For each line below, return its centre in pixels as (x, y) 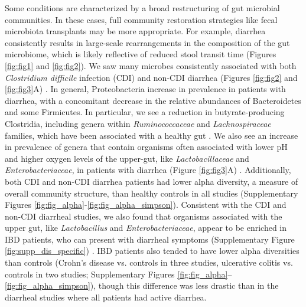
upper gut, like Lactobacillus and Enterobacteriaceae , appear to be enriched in (146, 228)
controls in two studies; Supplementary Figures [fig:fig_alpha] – (118, 274)
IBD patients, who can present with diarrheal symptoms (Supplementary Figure (150, 239)
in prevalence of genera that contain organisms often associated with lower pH (146, 147)
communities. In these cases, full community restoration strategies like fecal (141, 19)
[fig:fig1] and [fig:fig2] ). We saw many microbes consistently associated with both (151, 65)
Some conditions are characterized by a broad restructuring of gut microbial (142, 8)
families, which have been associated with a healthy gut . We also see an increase (152, 135)
